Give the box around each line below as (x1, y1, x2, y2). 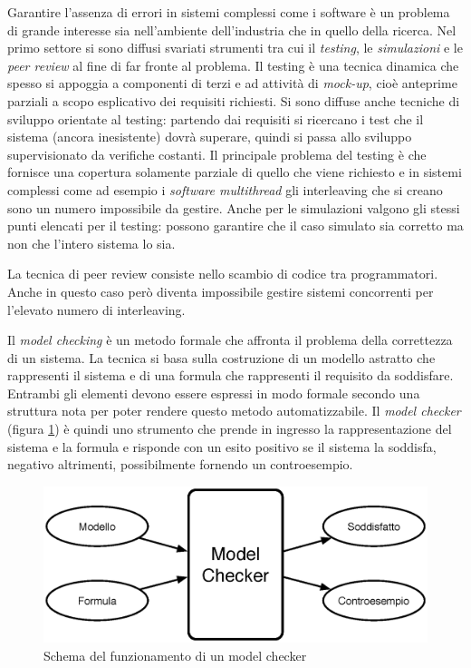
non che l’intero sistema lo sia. (7, 233, 176, 252)
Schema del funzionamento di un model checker (43, 645, 307, 664)
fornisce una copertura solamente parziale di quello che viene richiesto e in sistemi (7, 162, 462, 182)
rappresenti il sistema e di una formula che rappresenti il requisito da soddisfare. (7, 366, 454, 385)
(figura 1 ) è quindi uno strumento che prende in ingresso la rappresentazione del (7, 419, 452, 438)
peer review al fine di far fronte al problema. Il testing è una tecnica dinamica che (7, 55, 459, 74)
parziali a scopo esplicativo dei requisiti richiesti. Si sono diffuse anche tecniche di (7, 91, 460, 110)
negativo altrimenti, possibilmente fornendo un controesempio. (7, 455, 353, 474)
